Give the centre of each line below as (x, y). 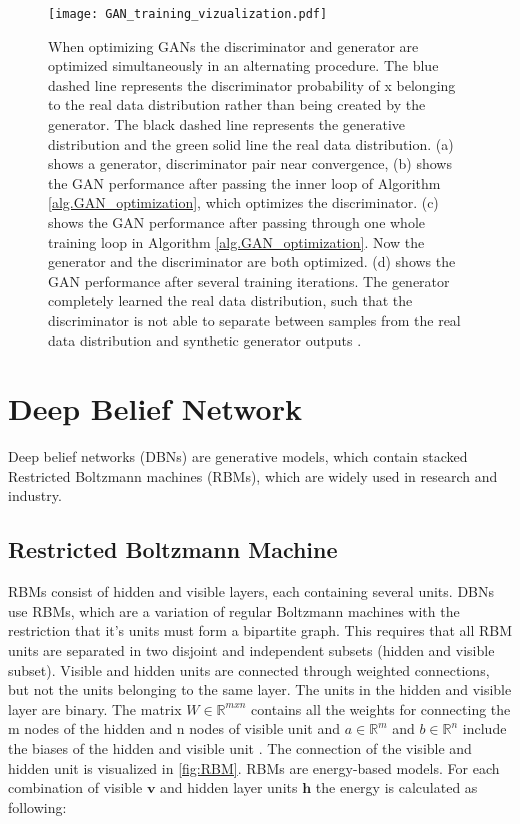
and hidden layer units (229, 787)
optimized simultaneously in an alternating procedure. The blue (243, 65)
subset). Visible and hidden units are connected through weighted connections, (249, 669)
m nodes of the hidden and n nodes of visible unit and (174, 728)
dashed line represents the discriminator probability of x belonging (252, 84)
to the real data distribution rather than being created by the (237, 104)
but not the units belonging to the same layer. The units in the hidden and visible (260, 689)
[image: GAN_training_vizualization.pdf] (188, 14)
